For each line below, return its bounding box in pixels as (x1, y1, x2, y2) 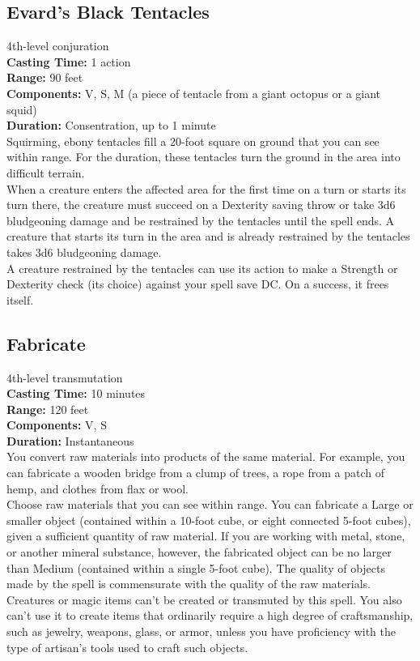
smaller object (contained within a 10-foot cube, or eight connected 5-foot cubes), (6, 511, 411, 528)
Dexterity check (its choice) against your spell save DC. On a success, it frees (6, 275, 389, 292)
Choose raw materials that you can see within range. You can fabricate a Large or (6, 496, 414, 513)
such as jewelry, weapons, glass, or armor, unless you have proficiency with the (6, 623, 396, 639)
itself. (6, 291, 34, 308)
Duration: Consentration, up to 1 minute (6, 117, 216, 134)
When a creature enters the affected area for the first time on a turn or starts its (6, 180, 406, 197)
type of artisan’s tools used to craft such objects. (6, 638, 248, 655)
